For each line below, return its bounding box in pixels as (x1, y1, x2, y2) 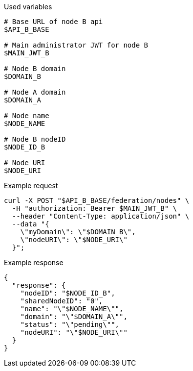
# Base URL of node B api (4, 18, 103, 25)
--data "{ (12, 220, 49, 228)
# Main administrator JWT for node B (4, 41, 149, 49)
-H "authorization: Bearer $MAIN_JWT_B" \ (12, 204, 177, 212)
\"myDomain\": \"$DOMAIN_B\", (20, 228, 136, 236)
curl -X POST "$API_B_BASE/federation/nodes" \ (4, 197, 190, 204)
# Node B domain (4, 65, 66, 73)
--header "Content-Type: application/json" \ (12, 212, 190, 220)
